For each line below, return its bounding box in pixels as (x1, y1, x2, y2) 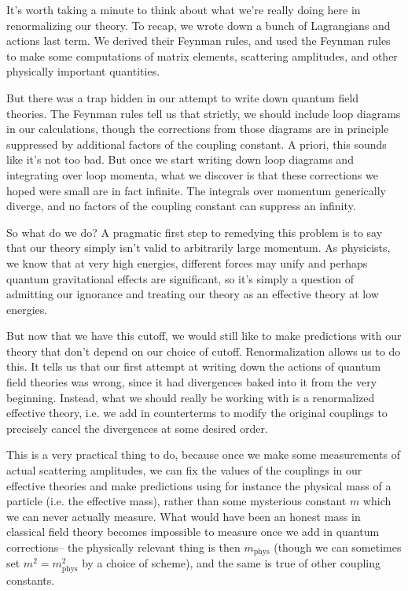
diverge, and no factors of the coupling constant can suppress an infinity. (6, 198, 356, 214)
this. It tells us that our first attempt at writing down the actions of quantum (6, 358, 381, 375)
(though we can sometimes (274, 539, 402, 555)
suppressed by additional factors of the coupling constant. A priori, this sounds (6, 135, 387, 152)
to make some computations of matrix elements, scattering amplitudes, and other (6, 47, 398, 64)
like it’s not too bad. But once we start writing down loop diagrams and (6, 151, 354, 168)
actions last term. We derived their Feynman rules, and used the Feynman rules (6, 32, 391, 49)
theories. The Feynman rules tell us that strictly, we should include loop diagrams (6, 105, 401, 121)
